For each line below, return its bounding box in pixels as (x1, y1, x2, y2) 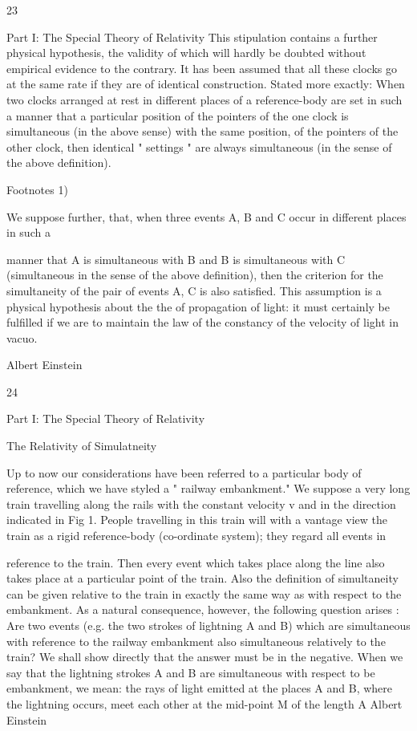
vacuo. (6, 329, 38, 346)
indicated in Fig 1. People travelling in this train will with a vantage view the (6, 511, 388, 528)
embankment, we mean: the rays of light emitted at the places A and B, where (6, 680, 393, 696)
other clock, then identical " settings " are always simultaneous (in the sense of (6, 138, 392, 155)
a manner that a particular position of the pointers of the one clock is (6, 107, 349, 124)
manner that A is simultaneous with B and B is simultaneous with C (6, 250, 346, 267)
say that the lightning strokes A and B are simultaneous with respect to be (6, 664, 375, 680)
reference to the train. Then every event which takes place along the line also (6, 554, 385, 571)
